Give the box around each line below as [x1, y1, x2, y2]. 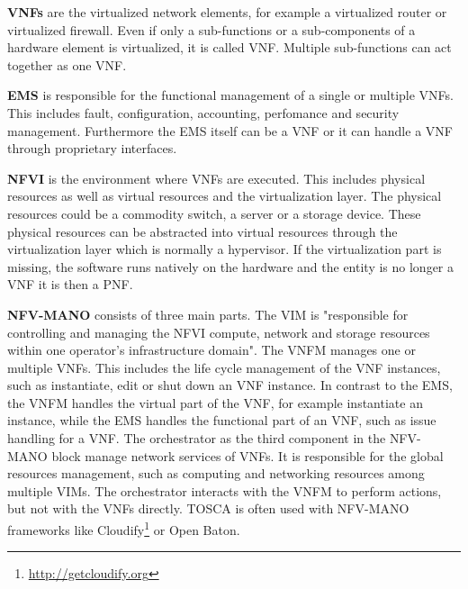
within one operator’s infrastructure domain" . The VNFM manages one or [7, 340, 416, 359]
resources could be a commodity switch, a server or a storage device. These [7, 204, 421, 222]
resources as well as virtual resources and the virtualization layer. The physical [7, 186, 442, 205]
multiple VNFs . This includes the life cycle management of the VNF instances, [7, 358, 441, 376]
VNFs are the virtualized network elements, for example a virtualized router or [7, 3, 447, 21]
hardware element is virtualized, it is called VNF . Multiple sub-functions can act [7, 38, 452, 57]
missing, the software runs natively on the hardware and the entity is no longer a [7, 257, 454, 276]
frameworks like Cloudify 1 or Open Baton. [7, 518, 240, 539]
